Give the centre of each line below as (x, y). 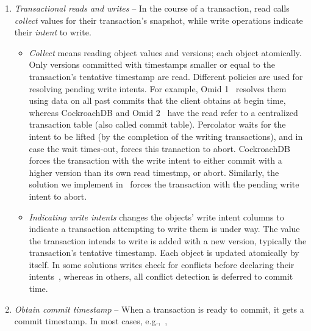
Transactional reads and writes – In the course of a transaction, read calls (152, 8)
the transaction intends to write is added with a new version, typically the (168, 240)
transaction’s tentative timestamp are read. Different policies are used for (166, 76)
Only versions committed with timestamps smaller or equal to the (152, 64)
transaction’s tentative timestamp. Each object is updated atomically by (164, 253)
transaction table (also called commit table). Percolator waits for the (157, 124)
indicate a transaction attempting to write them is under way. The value (164, 229)
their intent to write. (53, 32)
